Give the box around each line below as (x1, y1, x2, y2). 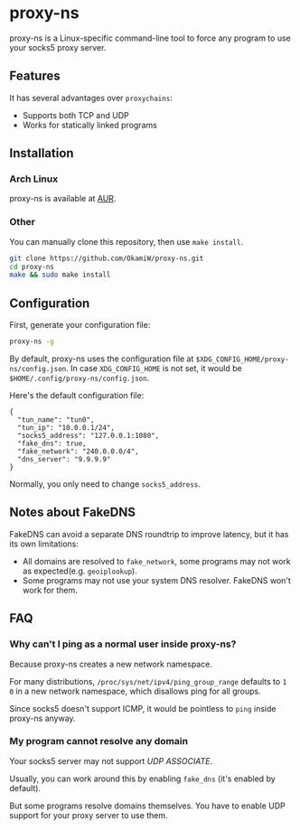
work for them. (22, 584, 79, 595)
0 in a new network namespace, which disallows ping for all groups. (9, 685, 261, 696)
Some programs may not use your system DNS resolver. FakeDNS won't (22, 574, 292, 585)
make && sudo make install (9, 270, 111, 280)
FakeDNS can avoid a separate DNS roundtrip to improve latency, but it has (9, 528, 289, 539)
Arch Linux (9, 173, 59, 185)
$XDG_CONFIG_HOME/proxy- (195, 355, 289, 364)
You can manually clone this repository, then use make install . (9, 236, 244, 247)
